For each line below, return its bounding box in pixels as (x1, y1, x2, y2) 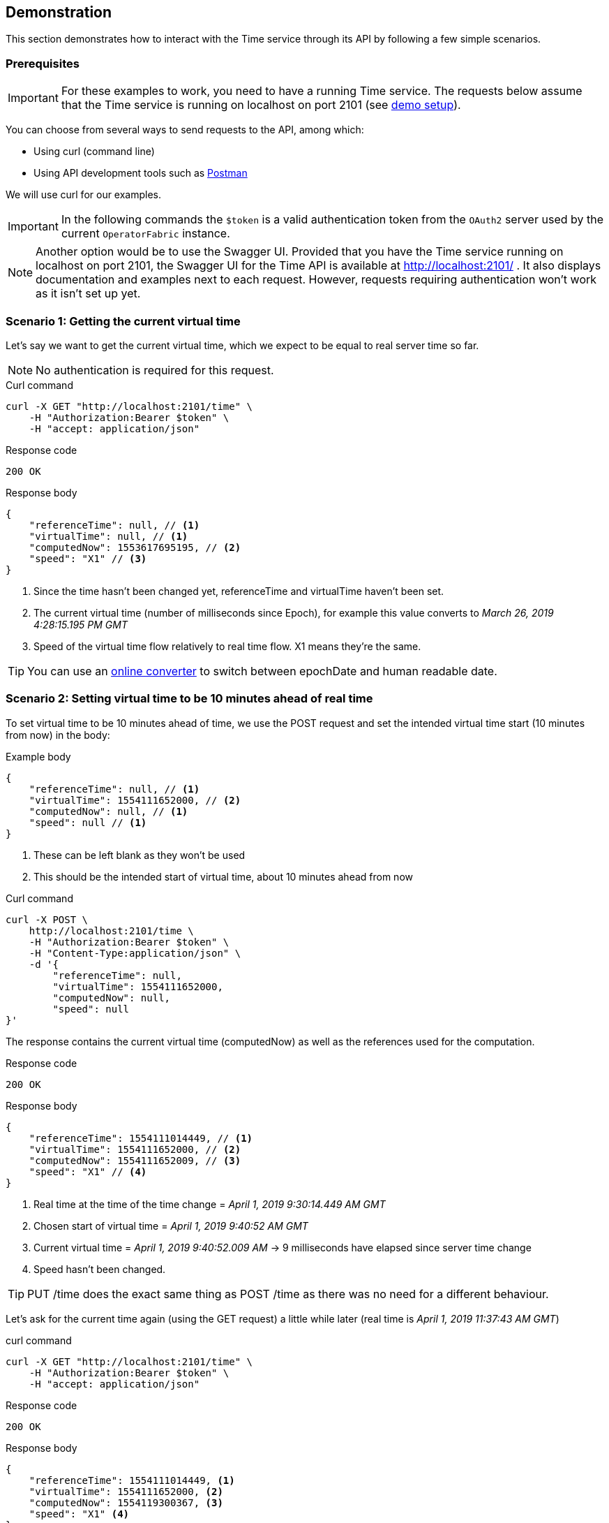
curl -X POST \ (6, 913, 89, 925)
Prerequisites (6, 56, 80, 71)
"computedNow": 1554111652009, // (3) (29, 1154, 241, 1166)
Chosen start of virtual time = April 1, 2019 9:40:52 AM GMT (33, 1219, 308, 1232)
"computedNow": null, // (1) (29, 805, 188, 817)
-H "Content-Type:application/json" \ (29, 947, 241, 959)
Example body (6, 750, 71, 763)
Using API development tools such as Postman (33, 167, 248, 179)
